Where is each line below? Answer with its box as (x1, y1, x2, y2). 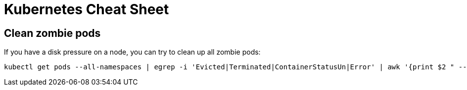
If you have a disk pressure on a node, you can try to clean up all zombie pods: (4, 48, 261, 57)
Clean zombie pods (4, 27, 101, 39)
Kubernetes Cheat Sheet (4, 1, 169, 18)
